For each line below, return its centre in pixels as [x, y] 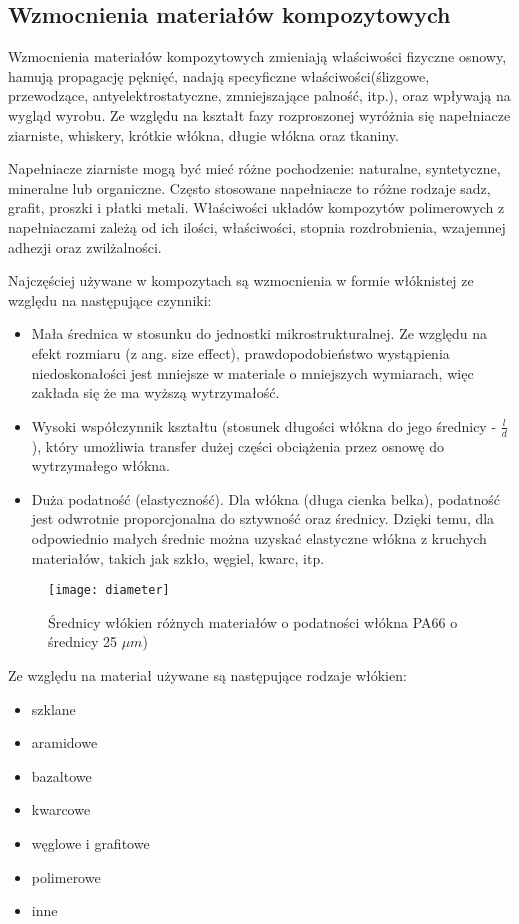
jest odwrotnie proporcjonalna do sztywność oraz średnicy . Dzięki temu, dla [263, 518]
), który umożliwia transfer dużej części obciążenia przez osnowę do [237, 445]
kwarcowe [61, 809]
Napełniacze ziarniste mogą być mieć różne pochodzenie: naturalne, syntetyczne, [254, 168]
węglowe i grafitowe [90, 842]
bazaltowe [61, 775]
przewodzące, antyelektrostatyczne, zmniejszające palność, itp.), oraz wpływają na [259, 95]
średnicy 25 [82, 641]
